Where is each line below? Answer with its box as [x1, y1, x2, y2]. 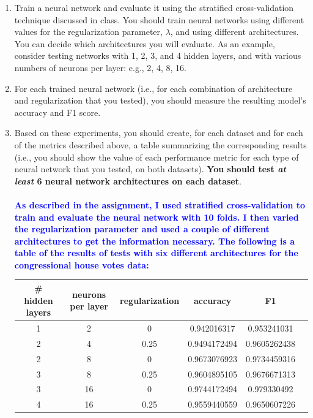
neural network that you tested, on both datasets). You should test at [14, 162, 286, 175]
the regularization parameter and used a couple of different [14, 222, 270, 235]
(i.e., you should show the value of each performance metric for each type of [14, 150, 299, 163]
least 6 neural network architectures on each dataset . [14, 174, 241, 187]
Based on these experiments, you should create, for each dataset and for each [14, 126, 303, 139]
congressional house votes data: [14, 258, 149, 271]
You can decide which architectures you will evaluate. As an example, [14, 37, 275, 50]
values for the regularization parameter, [14, 25, 163, 38]
